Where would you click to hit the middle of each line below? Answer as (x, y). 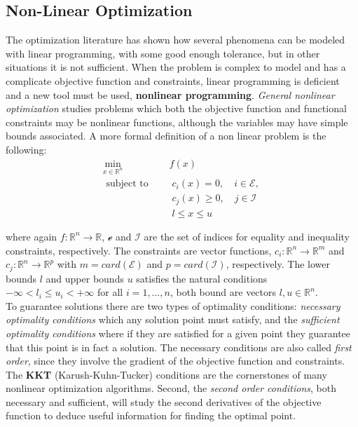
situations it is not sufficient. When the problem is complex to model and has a (176, 67)
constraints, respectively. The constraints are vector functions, (139, 250)
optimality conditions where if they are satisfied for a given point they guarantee (178, 333)
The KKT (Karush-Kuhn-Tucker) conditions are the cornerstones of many (166, 374)
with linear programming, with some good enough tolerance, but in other (163, 53)
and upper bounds (85, 278)
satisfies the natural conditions (202, 278)
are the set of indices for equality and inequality (247, 236)
